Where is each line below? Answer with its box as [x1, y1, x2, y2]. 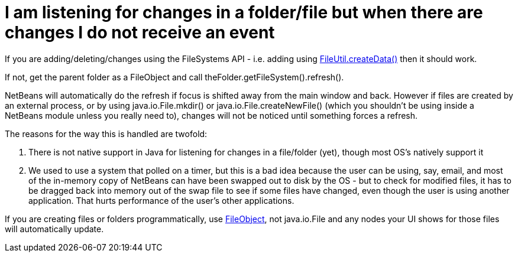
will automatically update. [5, 223, 104, 234]
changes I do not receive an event [5, 22, 275, 43]
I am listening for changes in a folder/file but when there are [5, 2, 483, 22]
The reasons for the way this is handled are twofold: [5, 128, 208, 139]
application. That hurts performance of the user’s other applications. [28, 195, 294, 206]
